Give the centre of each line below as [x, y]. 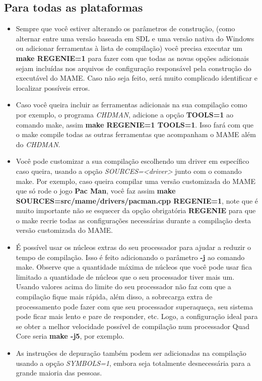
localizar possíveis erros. [53, 87]
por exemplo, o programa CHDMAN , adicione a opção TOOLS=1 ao [124, 114]
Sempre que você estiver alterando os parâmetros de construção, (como [125, 28]
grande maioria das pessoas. [59, 373]
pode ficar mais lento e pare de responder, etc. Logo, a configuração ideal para [137, 316]
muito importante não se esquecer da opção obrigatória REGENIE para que [136, 210]
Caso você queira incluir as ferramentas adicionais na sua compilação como [132, 105]
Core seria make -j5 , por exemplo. [70, 336]
